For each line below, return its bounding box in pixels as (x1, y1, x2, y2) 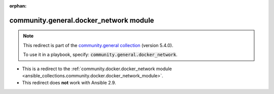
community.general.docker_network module (9, 16, 154, 25)
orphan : (9, 3, 27, 9)
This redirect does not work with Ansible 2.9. (22, 80, 116, 86)
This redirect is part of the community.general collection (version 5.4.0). (23, 42, 174, 48)
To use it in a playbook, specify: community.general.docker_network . (23, 52, 178, 58)
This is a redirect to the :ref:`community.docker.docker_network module (22, 66, 172, 72)
